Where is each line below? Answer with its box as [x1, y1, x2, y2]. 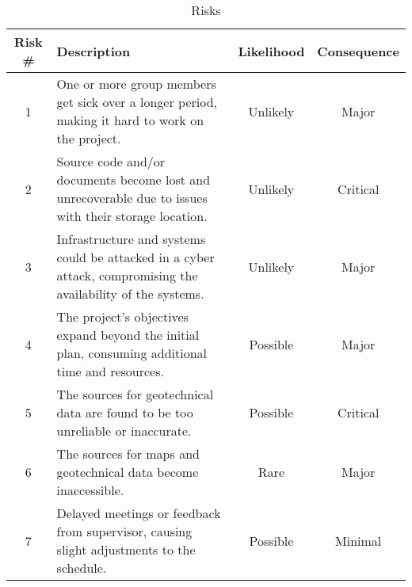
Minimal [335, 531, 382, 550]
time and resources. [56, 362, 164, 380]
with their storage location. [56, 207, 208, 225]
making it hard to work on [56, 111, 204, 129]
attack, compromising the [56, 266, 198, 284]
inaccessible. [56, 481, 124, 499]
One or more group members [56, 74, 216, 93]
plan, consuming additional [56, 344, 208, 362]
